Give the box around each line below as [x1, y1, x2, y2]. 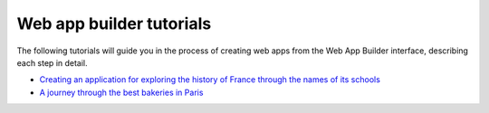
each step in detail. [16, 57, 88, 68]
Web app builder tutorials [16, 14, 212, 33]
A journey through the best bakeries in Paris [39, 87, 204, 98]
